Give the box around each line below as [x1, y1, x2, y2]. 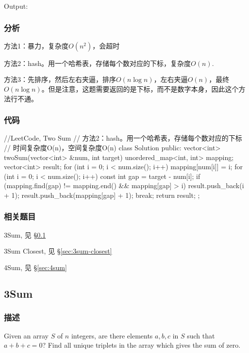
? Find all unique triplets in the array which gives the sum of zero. [42, 340, 241, 350]
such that [187, 330, 215, 340]
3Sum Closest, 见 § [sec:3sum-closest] [4, 246, 112, 256]
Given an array [4, 330, 49, 340]
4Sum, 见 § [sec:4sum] [4, 262, 67, 272]
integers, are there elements [71, 330, 153, 340]
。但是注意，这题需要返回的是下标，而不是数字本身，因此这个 [41, 84, 239, 94]
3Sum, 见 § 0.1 [4, 229, 46, 240]
